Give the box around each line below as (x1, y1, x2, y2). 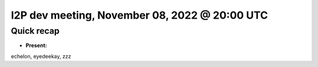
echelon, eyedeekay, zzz (11, 52, 71, 59)
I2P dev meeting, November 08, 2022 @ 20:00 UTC (11, 9, 268, 22)
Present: (25, 42, 47, 49)
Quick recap (11, 26, 60, 36)
